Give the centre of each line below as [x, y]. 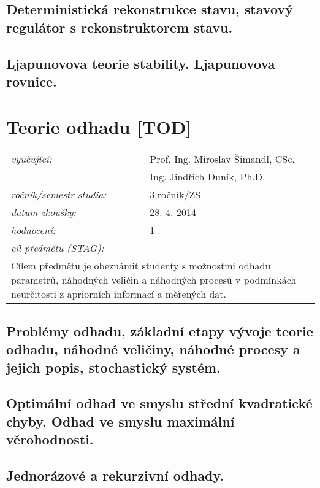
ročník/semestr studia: [59, 195]
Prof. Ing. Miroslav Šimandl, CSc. [222, 159]
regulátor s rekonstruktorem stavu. [120, 27]
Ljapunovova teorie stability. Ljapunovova [141, 63]
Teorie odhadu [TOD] [99, 126]
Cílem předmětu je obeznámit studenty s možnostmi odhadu [141, 266]
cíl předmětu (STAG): [58, 248]
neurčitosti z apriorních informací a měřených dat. [119, 294]
